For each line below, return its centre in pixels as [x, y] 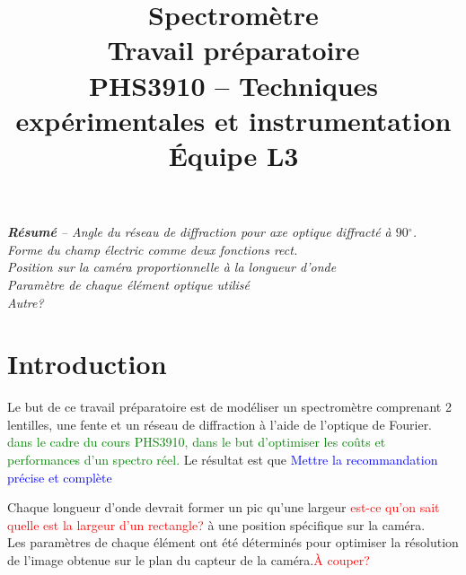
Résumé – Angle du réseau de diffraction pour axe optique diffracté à [199, 232]
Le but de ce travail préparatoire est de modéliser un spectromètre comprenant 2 [229, 407]
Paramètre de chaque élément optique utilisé [129, 284]
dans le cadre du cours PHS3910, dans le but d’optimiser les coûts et [197, 442]
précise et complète [60, 477]
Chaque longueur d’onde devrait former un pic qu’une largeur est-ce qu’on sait [224, 507]
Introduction [87, 364]
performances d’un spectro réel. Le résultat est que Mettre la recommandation [223, 459]
